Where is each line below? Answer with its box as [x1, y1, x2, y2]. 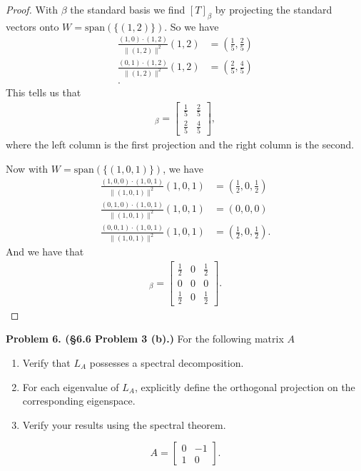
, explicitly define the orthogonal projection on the [134, 379, 355, 394]
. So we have [164, 19, 219, 34]
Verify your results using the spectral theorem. [22, 417, 226, 432]
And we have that [6, 244, 84, 259]
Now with [6, 161, 49, 176]
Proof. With [6, 2, 59, 16]
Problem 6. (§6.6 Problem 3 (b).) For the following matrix [6, 331, 284, 346]
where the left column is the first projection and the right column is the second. [6, 137, 355, 152]
